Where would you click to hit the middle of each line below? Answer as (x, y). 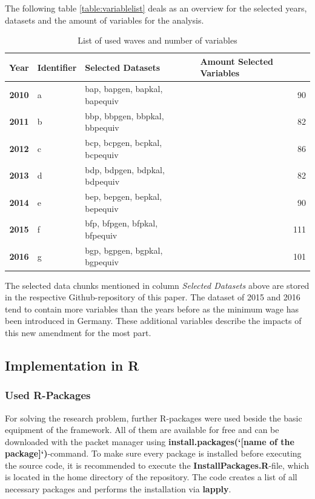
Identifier (57, 67)
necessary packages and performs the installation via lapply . (118, 489)
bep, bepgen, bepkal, (124, 196)
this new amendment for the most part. (78, 332)
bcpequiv (102, 154)
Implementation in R (72, 365)
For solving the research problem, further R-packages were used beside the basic (154, 418)
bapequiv (102, 100)
